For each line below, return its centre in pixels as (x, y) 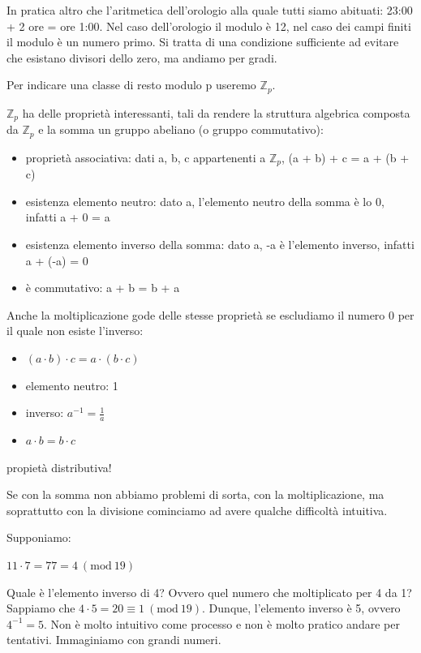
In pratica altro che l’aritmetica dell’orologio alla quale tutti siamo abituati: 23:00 (210, 10)
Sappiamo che (41, 608)
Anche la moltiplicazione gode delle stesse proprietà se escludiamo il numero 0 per (210, 314)
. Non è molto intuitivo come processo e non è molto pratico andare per (221, 623)
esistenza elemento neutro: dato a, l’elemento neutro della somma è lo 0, (205, 201)
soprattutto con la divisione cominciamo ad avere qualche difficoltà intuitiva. (197, 510)
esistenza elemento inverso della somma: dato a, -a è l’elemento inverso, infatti (220, 244)
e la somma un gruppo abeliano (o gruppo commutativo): (181, 129)
